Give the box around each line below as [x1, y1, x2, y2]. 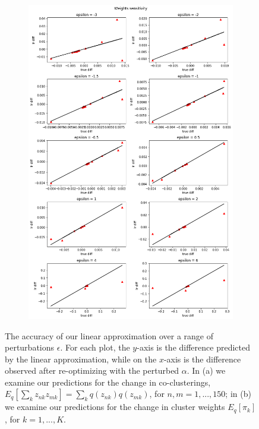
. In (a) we [187, 364, 226, 377]
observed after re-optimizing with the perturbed [5, 364, 179, 377]
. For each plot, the [60, 341, 130, 354]
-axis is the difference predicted [137, 341, 250, 354]
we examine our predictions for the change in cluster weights [5, 400, 225, 413]
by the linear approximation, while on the [5, 352, 157, 365]
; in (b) [225, 387, 251, 400]
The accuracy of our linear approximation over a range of [5, 329, 214, 342]
